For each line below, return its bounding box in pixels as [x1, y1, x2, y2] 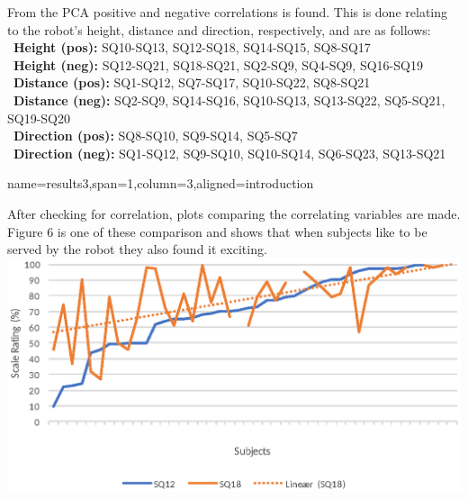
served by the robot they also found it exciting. [7, 240, 267, 259]
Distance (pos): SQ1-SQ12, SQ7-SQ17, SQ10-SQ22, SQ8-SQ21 [13, 73, 371, 92]
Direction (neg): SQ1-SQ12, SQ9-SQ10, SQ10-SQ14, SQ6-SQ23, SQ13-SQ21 [13, 143, 446, 162]
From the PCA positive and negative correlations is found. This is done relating [7, 3, 448, 21]
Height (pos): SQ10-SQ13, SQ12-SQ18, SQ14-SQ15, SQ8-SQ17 [13, 38, 371, 57]
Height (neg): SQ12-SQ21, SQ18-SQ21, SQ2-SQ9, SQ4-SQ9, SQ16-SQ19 [13, 55, 423, 74]
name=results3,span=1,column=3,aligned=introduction [7, 174, 314, 193]
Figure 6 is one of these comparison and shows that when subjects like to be [7, 222, 427, 240]
